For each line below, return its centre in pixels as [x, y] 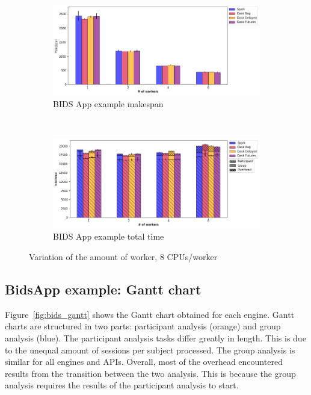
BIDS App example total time [109, 236]
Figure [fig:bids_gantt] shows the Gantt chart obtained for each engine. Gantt [150, 314]
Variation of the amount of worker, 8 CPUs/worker [123, 256]
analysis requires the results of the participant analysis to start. [122, 385]
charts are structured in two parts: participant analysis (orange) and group [143, 326]
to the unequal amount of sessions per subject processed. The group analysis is [150, 350]
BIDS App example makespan [108, 104]
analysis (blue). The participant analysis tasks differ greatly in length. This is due [155, 337]
